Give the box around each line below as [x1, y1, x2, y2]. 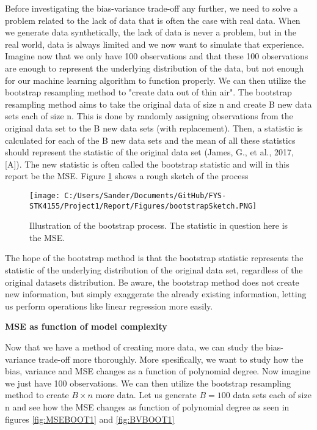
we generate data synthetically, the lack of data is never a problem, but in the [5, 26, 297, 39]
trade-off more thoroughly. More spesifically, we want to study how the [38, 352, 304, 365]
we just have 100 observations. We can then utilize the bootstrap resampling [5, 376, 291, 389]
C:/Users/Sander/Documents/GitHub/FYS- [64, 191, 227, 200]
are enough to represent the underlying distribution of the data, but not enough [5, 61, 304, 74]
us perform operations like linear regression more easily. [5, 299, 213, 312]
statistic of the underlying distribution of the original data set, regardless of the [5, 264, 303, 276]
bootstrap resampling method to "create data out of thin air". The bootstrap [5, 86, 292, 98]
